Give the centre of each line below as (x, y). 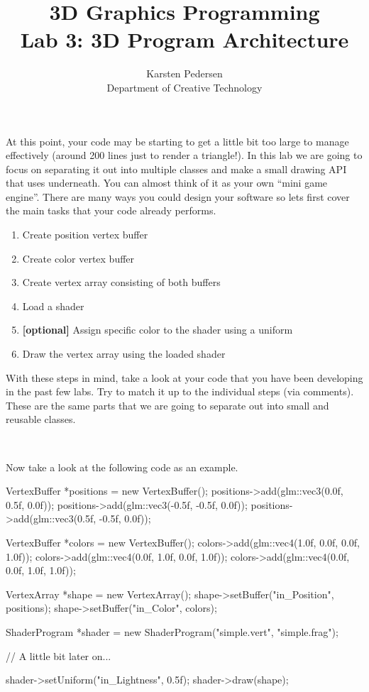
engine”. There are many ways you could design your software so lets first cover (178, 196)
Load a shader (53, 306)
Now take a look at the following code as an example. (122, 467)
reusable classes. (41, 419)
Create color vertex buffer (78, 258)
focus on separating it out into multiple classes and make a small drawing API (176, 169)
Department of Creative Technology (184, 87)
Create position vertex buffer (85, 235)
